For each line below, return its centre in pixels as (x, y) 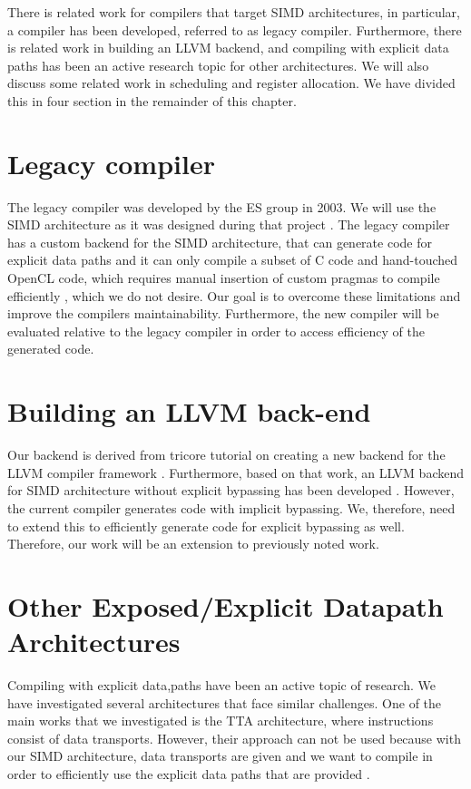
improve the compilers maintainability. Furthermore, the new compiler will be (223, 313)
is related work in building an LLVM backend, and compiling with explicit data (228, 48)
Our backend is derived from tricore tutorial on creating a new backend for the (226, 455)
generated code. (51, 349)
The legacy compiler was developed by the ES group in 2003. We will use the (222, 206)
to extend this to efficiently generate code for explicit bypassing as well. (206, 526)
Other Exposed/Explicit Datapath (226, 605)
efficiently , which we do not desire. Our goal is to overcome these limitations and (234, 295)
